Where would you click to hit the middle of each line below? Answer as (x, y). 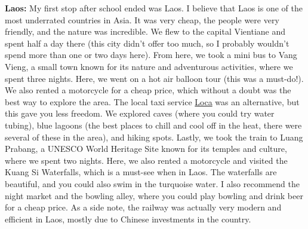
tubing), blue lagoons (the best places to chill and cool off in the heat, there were (153, 125)
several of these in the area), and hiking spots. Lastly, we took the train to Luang (154, 137)
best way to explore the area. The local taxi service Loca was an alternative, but (152, 101)
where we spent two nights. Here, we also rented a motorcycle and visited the (146, 160)
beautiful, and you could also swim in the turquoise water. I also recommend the (152, 183)
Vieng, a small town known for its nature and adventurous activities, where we (149, 66)
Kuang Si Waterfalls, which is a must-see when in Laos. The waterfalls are (141, 172)
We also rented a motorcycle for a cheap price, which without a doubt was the (148, 90)
